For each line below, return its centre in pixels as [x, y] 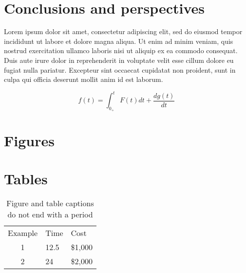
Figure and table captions [50, 203]
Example [23, 233]
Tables [26, 178]
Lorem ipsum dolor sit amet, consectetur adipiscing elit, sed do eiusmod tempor [123, 31]
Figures [29, 140]
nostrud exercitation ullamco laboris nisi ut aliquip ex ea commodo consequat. [121, 50]
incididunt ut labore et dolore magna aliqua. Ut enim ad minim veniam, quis [119, 41]
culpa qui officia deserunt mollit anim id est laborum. [84, 79]
